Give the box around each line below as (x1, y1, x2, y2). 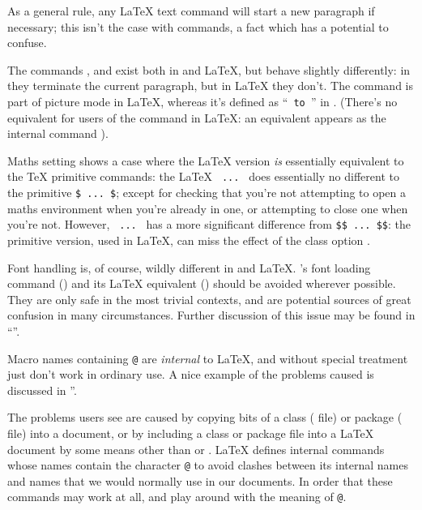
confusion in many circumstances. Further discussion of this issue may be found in (7, 306, 416, 324)
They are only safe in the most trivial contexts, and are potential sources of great (7, 290, 411, 307)
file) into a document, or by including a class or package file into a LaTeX (7, 424, 374, 441)
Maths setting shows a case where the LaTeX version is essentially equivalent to (7, 152, 404, 169)
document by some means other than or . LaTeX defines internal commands (7, 440, 385, 457)
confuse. (7, 34, 47, 51)
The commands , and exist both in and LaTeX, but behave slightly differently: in (7, 61, 411, 78)
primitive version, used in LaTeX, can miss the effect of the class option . (7, 231, 370, 248)
